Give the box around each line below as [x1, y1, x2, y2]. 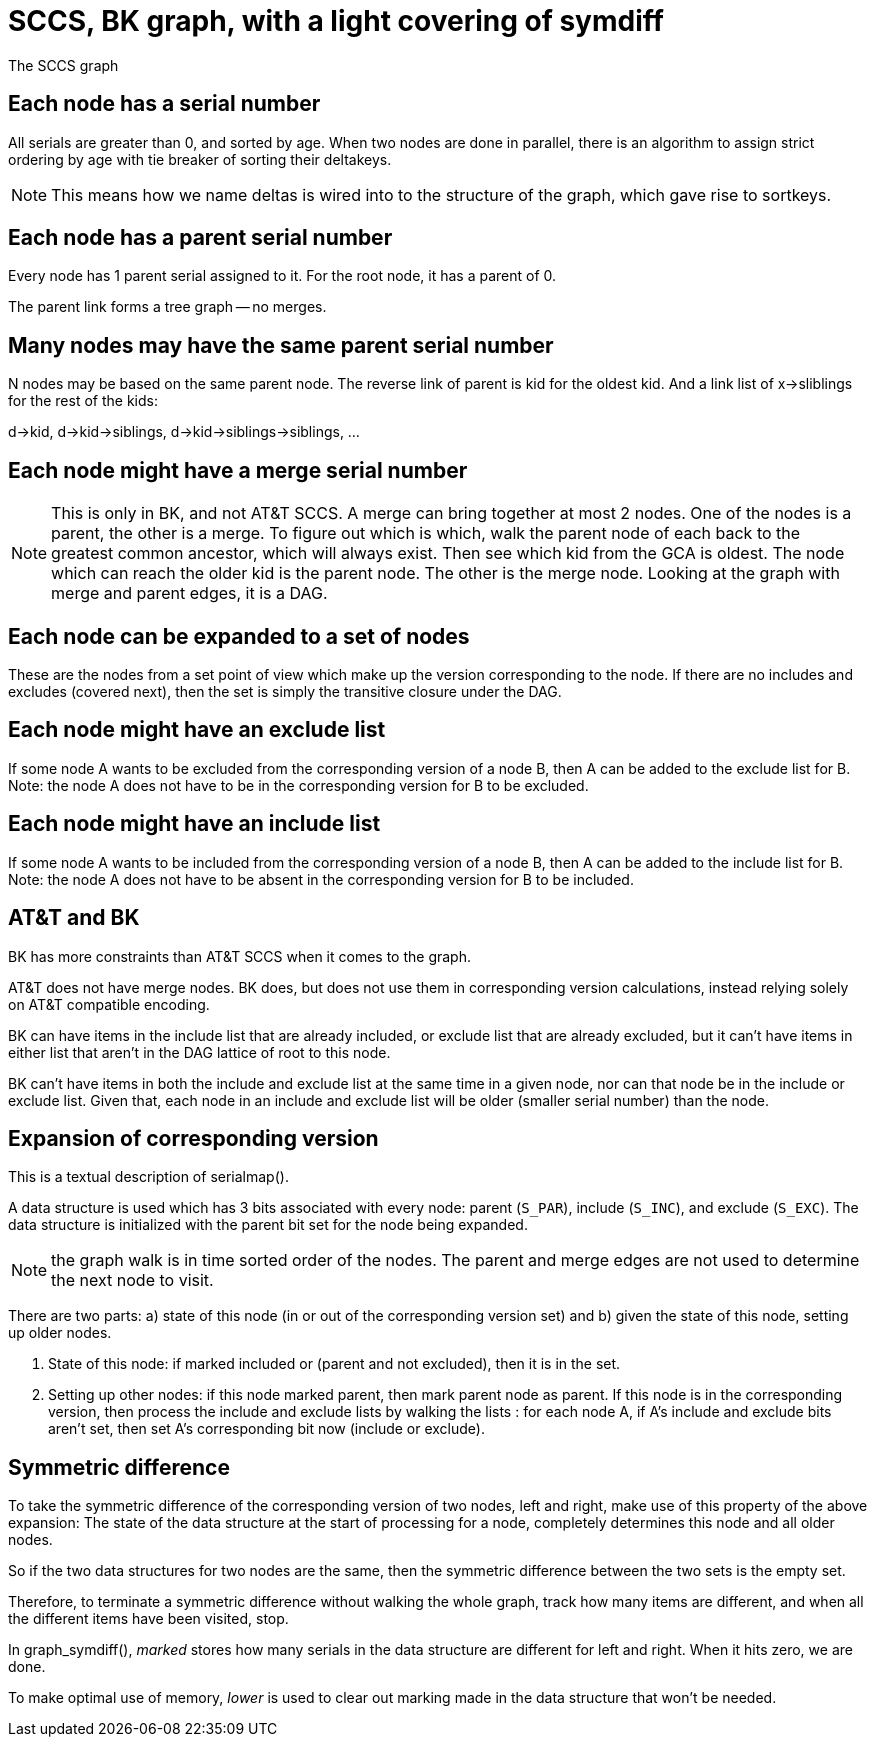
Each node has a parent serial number [8, 225, 393, 251]
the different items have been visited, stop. [8, 1610, 289, 1628]
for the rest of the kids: [8, 392, 158, 410]
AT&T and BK [8, 905, 140, 931]
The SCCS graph [8, 56, 119, 74]
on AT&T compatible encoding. [8, 995, 210, 1013]
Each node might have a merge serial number [8, 457, 468, 483]
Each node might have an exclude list [8, 717, 386, 743]
